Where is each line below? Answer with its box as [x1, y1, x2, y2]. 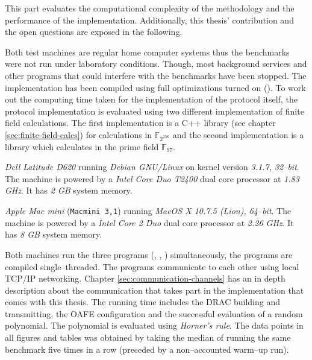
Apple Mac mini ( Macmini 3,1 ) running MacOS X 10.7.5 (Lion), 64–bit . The [5, 204, 292, 217]
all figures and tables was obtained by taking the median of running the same [5, 331, 291, 344]
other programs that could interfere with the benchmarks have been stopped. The [5, 69, 307, 81]
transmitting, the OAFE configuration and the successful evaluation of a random [5, 307, 303, 320]
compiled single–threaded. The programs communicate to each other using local [5, 260, 299, 273]
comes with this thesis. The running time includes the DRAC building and [5, 295, 280, 308]
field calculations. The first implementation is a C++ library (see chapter [5, 116, 276, 129]
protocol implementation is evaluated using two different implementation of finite [5, 104, 304, 117]
